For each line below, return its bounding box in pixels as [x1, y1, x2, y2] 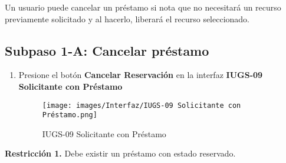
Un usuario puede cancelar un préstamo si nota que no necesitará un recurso [5, 1, 281, 13]
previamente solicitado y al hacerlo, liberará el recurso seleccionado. [5, 12, 250, 25]
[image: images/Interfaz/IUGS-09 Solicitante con [42, 101, 241, 110]
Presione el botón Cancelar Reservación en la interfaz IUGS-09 [18, 69, 263, 81]
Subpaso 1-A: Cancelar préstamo [5, 41, 209, 59]
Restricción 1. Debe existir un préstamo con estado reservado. [5, 147, 236, 159]
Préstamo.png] [42, 111, 97, 120]
